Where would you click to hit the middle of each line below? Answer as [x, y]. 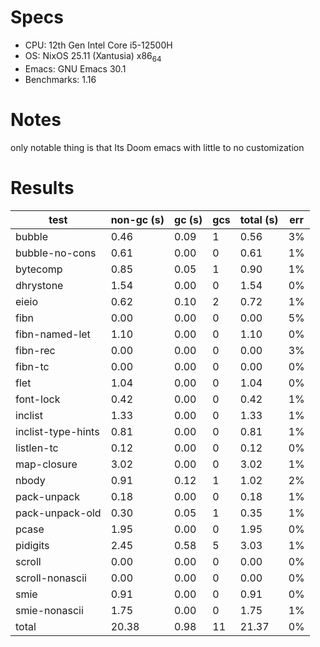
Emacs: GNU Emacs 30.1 [75, 68]
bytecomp [39, 269]
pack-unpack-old [58, 513]
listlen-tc [37, 448]
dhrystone [39, 285]
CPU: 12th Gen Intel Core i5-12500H [98, 45]
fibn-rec [35, 350]
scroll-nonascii [51, 578]
